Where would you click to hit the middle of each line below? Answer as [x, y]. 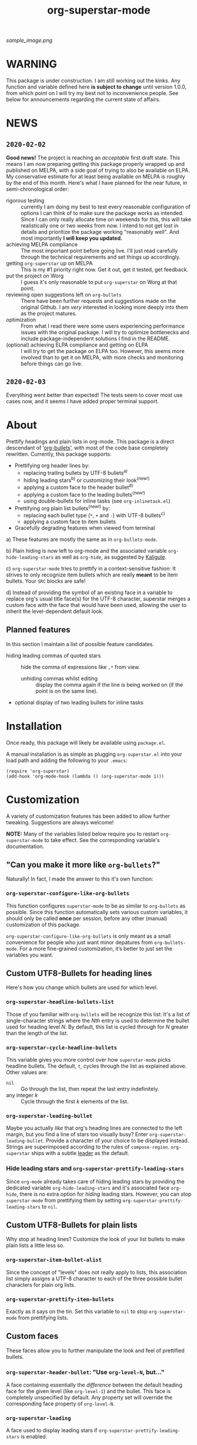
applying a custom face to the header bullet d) [78, 487]
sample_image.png [29, 40]
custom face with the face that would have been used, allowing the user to [96, 605]
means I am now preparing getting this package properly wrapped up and [96, 164]
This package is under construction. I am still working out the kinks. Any [93, 81]
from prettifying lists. [43, 1318]
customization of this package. [44, 924]
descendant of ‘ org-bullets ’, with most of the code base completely [87, 448]
